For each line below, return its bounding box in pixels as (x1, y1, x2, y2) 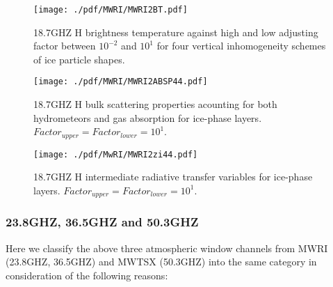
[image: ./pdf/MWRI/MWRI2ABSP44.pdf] (33, 77, 208, 87)
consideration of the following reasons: (6, 267, 168, 282)
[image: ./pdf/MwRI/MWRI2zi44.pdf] (33, 149, 198, 160)
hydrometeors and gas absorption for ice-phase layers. (33, 110, 262, 125)
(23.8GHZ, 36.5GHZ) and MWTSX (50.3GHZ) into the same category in (6, 254, 317, 269)
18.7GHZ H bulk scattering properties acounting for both (33, 97, 277, 111)
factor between (33, 38, 96, 53)
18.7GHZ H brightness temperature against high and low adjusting (33, 24, 318, 39)
